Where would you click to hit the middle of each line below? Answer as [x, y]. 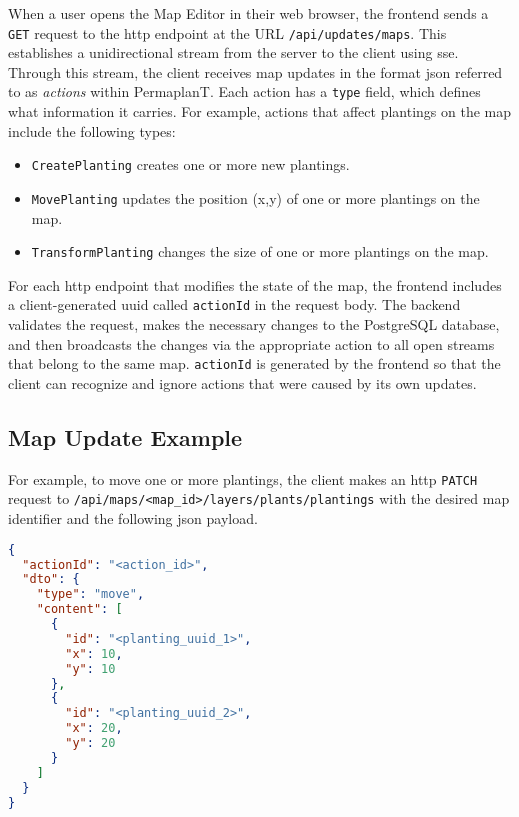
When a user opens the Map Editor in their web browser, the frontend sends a [248, 13]
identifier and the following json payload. [133, 518]
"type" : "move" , [90, 594]
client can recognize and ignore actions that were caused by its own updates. [242, 382]
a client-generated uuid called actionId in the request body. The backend [234, 304]
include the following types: [92, 130]
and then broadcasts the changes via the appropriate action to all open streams [251, 343]
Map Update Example [125, 436]
